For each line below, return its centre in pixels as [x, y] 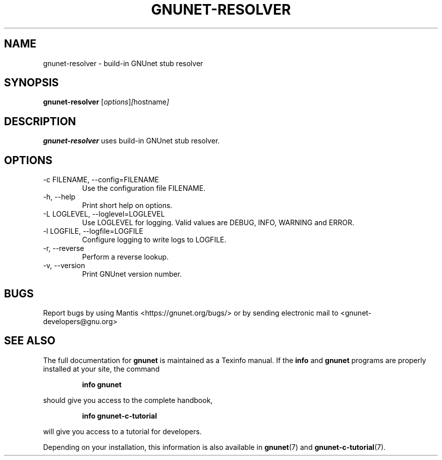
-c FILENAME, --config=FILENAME [101, 180]
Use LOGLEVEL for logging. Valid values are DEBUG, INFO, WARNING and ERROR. [218, 223]
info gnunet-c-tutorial [119, 416]
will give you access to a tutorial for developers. [122, 431]
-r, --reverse [64, 248]
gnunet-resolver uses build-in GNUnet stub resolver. [131, 141]
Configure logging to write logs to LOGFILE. [154, 240]
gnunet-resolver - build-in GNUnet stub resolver [123, 63]
